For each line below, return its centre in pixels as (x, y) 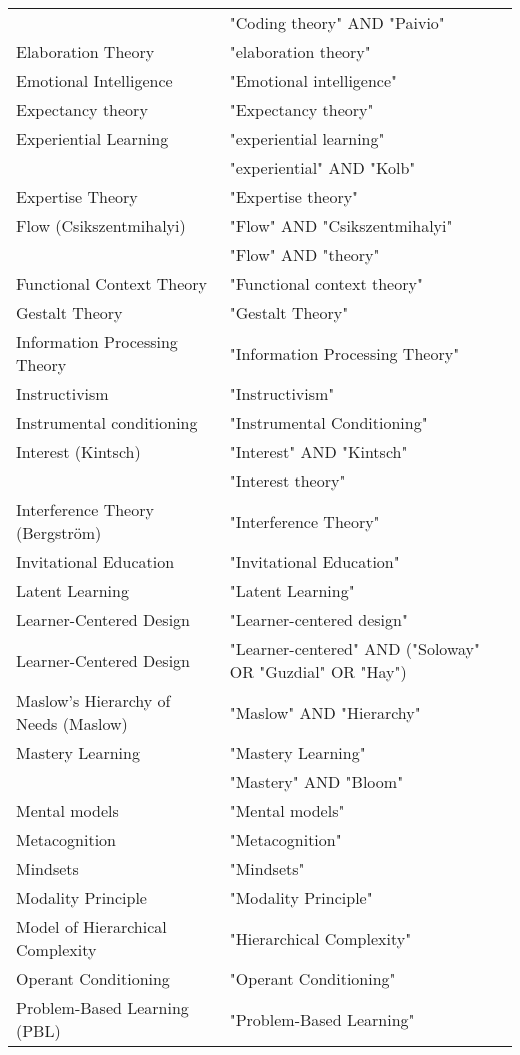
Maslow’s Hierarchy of (93, 700)
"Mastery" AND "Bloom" (316, 781)
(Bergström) (59, 532)
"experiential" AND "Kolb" (322, 167)
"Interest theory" (287, 480)
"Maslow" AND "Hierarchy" (325, 712)
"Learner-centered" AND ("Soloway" (354, 648)
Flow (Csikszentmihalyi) (101, 225)
